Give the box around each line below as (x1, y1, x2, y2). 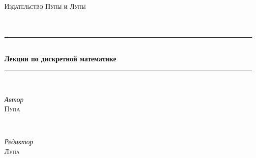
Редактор (4, 136, 33, 147)
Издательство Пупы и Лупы (4, 1, 86, 11)
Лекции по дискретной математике (4, 53, 116, 64)
